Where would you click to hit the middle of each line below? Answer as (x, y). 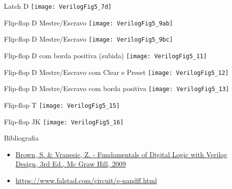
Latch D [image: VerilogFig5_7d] (58, 6)
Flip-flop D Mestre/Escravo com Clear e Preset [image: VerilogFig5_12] (116, 72)
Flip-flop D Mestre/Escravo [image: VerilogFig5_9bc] (89, 39)
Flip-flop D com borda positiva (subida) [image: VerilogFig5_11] (105, 55)
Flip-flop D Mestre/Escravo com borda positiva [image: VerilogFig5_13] (117, 88)
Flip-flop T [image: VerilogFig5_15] (62, 105)
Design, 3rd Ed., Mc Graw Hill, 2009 (71, 164)
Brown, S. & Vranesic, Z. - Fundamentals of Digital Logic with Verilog (121, 154)
